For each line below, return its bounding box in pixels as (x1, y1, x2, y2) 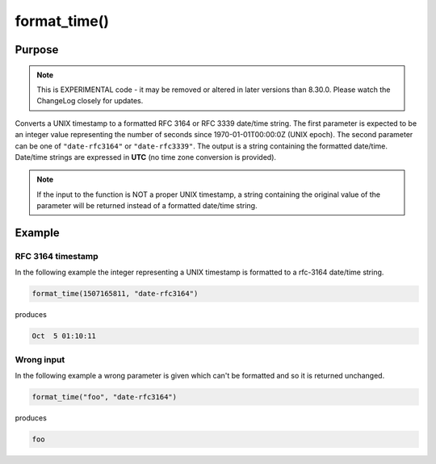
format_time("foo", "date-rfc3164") (31, 392, 178, 401)
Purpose (15, 43, 59, 56)
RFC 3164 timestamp (15, 250, 99, 261)
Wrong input (15, 353, 65, 365)
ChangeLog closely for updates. (36, 96, 144, 106)
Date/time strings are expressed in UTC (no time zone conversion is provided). (15, 152, 277, 161)
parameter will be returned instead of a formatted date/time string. (36, 201, 258, 211)
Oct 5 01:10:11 (31, 332, 97, 341)
